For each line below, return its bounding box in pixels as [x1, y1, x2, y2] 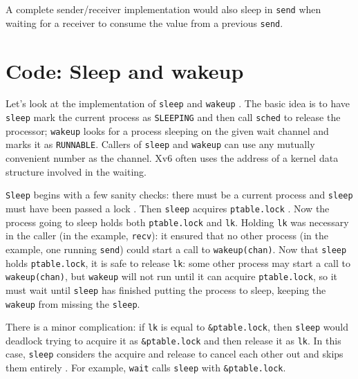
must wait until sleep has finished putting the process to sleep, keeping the [6, 282, 326, 297]
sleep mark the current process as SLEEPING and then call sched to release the [6, 110, 341, 124]
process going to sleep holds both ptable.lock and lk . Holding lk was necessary [6, 214, 349, 229]
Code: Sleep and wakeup [6, 56, 244, 84]
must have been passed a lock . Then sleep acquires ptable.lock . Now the [6, 201, 330, 215]
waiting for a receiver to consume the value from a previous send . [6, 15, 283, 30]
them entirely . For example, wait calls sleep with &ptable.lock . [6, 360, 286, 375]
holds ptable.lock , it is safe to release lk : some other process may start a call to [6, 255, 350, 270]
